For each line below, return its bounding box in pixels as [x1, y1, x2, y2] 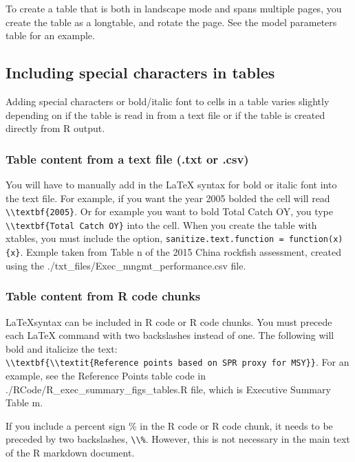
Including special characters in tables [6, 62, 275, 83]
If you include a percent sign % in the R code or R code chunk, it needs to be [6, 418, 333, 432]
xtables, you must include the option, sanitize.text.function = [6, 231, 284, 245]
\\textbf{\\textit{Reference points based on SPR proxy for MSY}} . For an [6, 355, 349, 369]
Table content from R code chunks [6, 287, 201, 305]
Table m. [6, 395, 43, 410]
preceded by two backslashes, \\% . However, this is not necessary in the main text [6, 432, 350, 446]
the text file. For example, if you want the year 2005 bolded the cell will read [6, 190, 330, 205]
